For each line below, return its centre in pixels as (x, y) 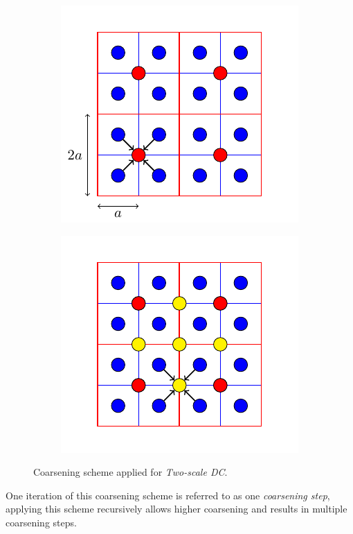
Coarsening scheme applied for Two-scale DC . (130, 472)
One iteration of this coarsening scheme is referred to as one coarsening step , (168, 495)
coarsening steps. (41, 522)
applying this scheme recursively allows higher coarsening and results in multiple (176, 509)
